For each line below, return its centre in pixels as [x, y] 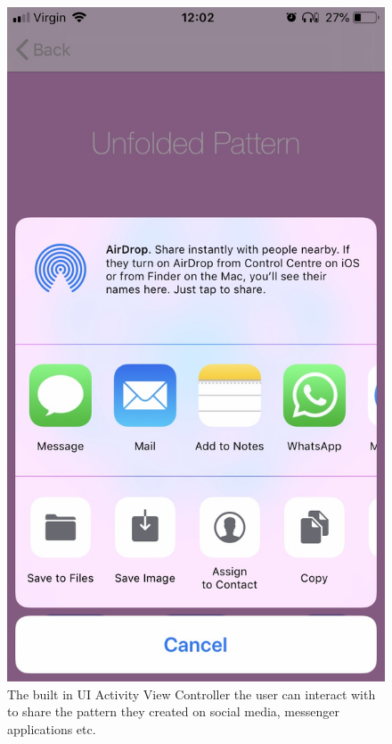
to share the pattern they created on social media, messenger [173, 711]
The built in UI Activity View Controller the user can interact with [192, 694]
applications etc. [52, 728]
